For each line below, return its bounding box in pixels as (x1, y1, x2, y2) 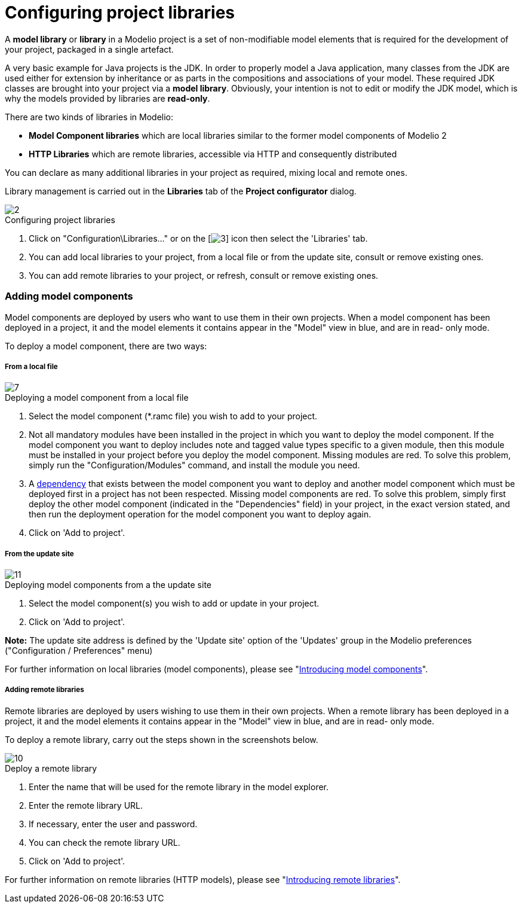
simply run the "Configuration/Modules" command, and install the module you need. (29, 460, 360, 471)
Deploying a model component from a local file (5, 392, 189, 403)
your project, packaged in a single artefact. (5, 44, 174, 54)
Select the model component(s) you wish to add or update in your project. (29, 598, 320, 609)
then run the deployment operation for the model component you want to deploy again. (29, 509, 371, 520)
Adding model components (5, 290, 133, 303)
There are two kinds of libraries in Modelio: (5, 111, 174, 122)
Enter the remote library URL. (29, 800, 143, 811)
